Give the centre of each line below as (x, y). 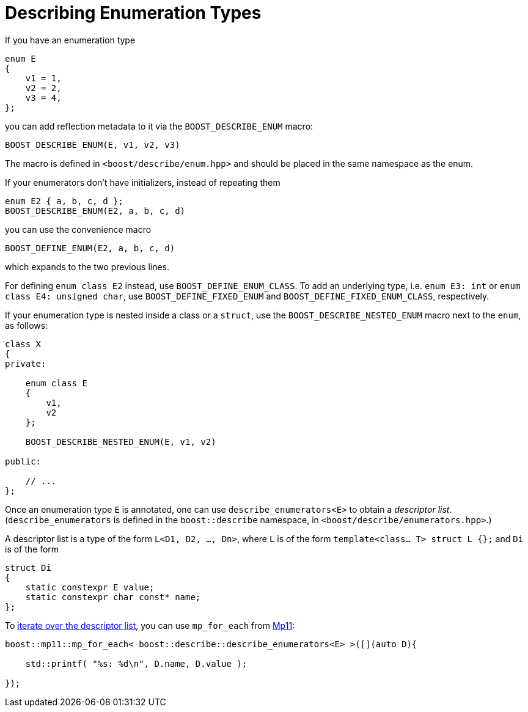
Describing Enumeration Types (133, 13)
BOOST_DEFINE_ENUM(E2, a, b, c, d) (90, 248)
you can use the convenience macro (78, 229)
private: (26, 363)
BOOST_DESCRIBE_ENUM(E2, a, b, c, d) (95, 211)
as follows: (27, 325)
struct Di (28, 567)
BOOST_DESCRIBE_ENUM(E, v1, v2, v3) (93, 145)
